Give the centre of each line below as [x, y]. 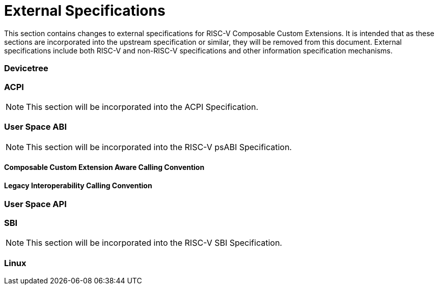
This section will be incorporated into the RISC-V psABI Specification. [159, 147]
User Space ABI [35, 127]
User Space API [35, 204]
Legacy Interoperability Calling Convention [78, 185]
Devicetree [26, 68]
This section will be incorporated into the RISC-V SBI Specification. [154, 243]
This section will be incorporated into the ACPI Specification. [142, 107]
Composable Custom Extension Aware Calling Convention [104, 167]
